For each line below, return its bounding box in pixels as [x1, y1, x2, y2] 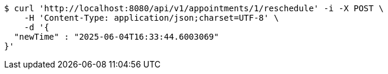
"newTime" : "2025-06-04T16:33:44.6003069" [14, 32, 219, 41]
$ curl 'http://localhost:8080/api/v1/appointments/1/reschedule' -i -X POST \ [4, 4, 384, 13]
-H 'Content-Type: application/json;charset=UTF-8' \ [24, 13, 279, 22]
